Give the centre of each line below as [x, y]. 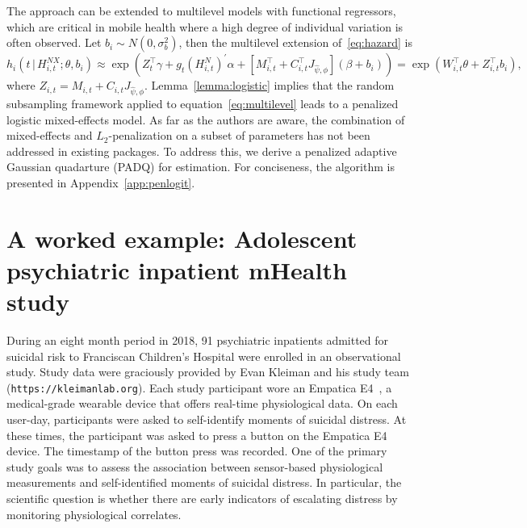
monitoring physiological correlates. [94, 514]
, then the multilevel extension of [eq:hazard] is [295, 42]
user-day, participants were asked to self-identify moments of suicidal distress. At [207, 419]
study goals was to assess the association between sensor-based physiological [195, 466]
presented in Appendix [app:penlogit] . [101, 182]
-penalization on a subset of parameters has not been [239, 135]
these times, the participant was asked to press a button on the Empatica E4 [197, 435]
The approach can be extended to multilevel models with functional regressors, [201, 10]
